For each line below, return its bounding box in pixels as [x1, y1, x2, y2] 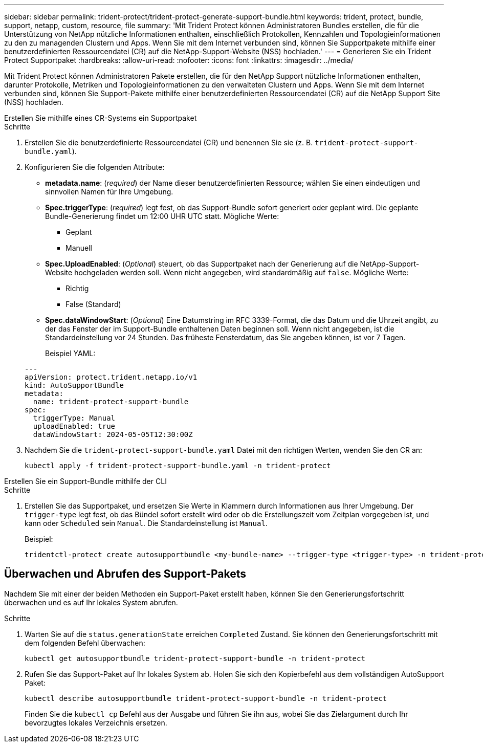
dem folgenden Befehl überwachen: [25, 638, 145, 647]
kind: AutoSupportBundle [25, 381, 124, 389]
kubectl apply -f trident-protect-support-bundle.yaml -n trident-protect [25, 462, 331, 470]
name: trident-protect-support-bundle [33, 398, 189, 406]
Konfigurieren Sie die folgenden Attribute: [25, 163, 165, 171]
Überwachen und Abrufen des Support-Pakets [4, 567, 247, 581]
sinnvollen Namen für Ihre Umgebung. [45, 187, 173, 196]
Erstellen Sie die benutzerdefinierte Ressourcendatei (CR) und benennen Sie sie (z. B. [25, 138, 313, 147]
